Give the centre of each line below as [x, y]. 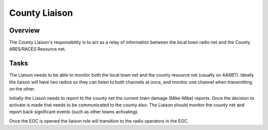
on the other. [22, 89]
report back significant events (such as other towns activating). [74, 112]
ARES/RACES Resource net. [38, 49]
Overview [25, 30]
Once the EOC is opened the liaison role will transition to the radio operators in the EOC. [99, 121]
